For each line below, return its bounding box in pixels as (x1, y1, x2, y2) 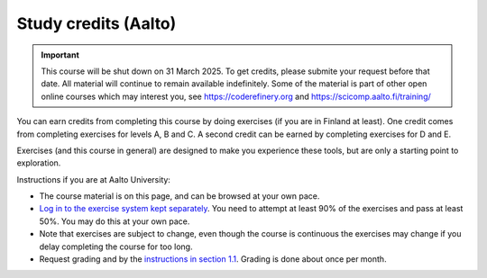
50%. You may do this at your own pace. (39, 216, 190, 227)
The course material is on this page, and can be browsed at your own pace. (39, 191, 320, 202)
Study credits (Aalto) (16, 13, 177, 33)
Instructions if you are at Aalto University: (16, 174, 171, 184)
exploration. (16, 157, 61, 168)
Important (41, 49, 80, 60)
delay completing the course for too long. (39, 241, 193, 252)
